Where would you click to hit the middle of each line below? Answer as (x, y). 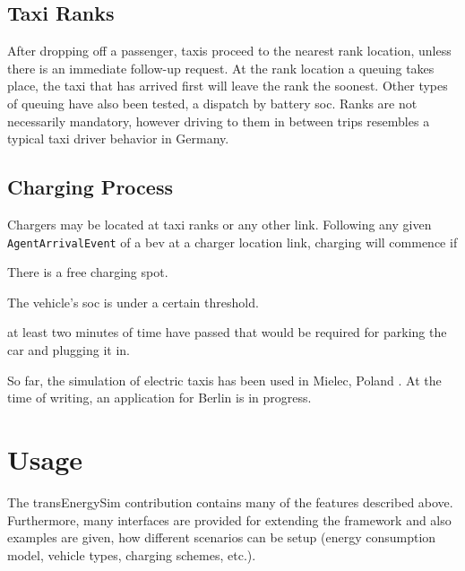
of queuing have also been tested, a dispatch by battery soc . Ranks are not (212, 103)
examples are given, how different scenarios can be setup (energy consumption (222, 537)
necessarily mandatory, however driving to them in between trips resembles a (219, 121)
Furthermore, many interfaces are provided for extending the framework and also (229, 519)
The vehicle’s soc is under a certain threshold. (133, 302)
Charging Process (90, 187)
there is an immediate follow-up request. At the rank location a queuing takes (221, 68)
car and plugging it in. (69, 350)
